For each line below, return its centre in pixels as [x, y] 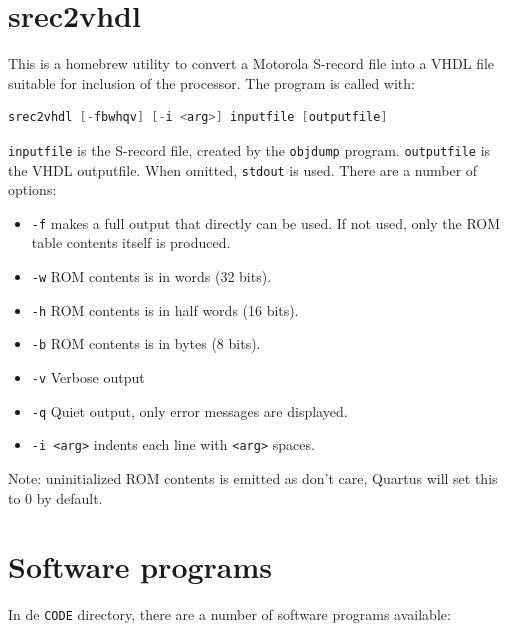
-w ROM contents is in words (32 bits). [151, 276]
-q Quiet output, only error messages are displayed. [189, 410]
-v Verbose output [88, 377]
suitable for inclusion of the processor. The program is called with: [211, 82]
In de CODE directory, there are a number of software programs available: [229, 614]
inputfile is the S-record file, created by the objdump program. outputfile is [249, 149]
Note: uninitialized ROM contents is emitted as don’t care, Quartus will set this [253, 478]
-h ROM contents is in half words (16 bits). [165, 309]
